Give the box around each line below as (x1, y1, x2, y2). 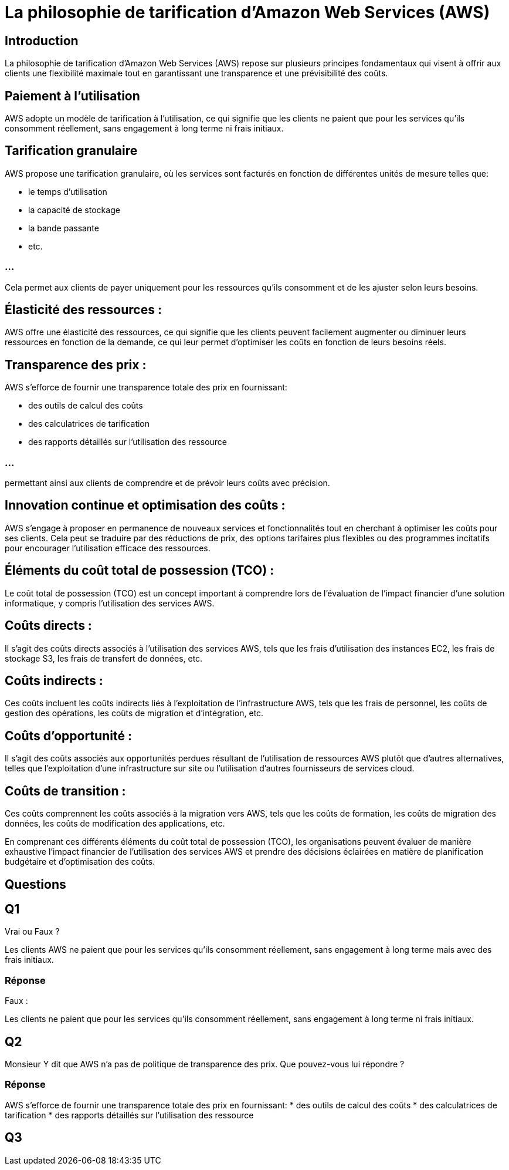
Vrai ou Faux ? (5, 926, 60, 937)
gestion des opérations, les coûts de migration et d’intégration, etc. (5, 708, 264, 719)
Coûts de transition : (5, 783, 126, 798)
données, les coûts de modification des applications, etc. (5, 818, 225, 829)
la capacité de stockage (28, 204, 120, 215)
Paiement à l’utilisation (5, 88, 140, 103)
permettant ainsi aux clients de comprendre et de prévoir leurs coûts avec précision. (5, 478, 330, 488)
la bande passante (28, 222, 99, 233)
